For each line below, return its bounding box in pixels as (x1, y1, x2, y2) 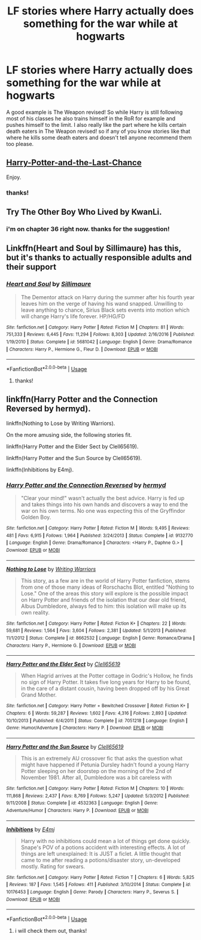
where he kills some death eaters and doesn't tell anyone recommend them (6, 133, 192, 141)
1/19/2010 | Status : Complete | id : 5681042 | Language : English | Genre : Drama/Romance (6, 339, 193, 345)
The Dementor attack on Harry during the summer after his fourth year (20, 293, 195, 300)
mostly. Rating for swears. (20, 863, 86, 870)
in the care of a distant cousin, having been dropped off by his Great (20, 685, 190, 692)
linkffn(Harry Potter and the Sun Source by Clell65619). (6, 454, 142, 461)
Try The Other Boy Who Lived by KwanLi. (6, 207, 163, 217)
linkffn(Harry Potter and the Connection (6, 394, 158, 404)
